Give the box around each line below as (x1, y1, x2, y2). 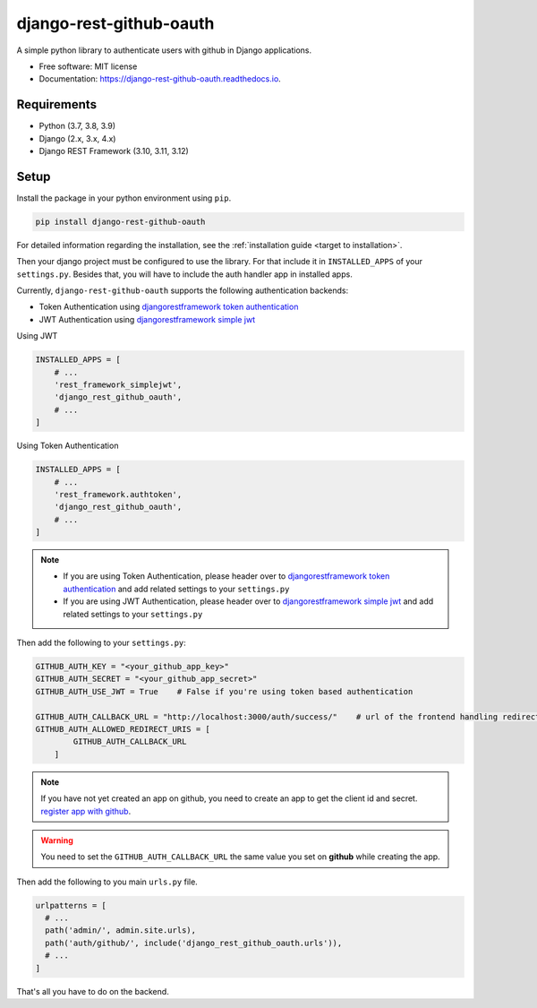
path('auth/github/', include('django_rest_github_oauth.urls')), (45, 937, 343, 948)
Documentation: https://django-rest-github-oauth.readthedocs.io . (38, 73, 281, 84)
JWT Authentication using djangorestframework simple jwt (38, 314, 256, 324)
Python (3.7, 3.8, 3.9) (38, 121, 116, 132)
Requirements (16, 97, 98, 112)
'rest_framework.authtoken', (54, 489, 183, 499)
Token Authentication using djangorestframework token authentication (38, 301, 299, 313)
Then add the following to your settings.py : (16, 637, 187, 649)
